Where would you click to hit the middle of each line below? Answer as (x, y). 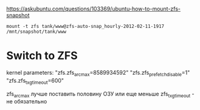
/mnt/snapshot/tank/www (36, 32)
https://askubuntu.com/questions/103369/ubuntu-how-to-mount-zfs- (94, 9)
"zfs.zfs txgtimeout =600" (35, 81)
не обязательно (27, 101)
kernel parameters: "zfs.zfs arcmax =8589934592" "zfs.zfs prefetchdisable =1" (98, 73)
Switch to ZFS (42, 56)
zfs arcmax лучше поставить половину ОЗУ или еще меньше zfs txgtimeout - (100, 95)
